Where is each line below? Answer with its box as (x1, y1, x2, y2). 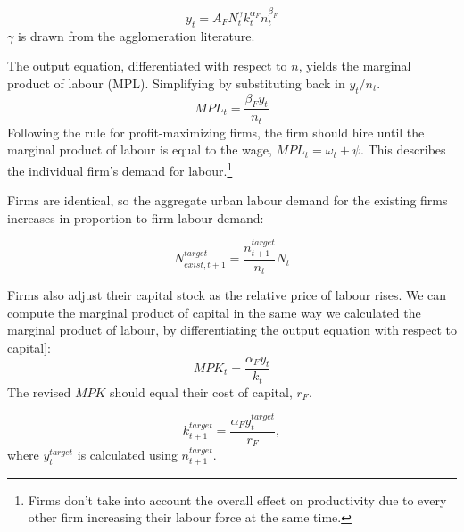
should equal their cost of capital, (110, 382, 293, 401)
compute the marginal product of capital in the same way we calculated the (7, 303, 421, 321)
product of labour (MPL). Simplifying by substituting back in (7, 73, 345, 92)
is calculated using (77, 445, 178, 464)
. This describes (360, 140, 446, 159)
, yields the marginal (298, 56, 411, 75)
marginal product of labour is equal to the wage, (7, 140, 272, 159)
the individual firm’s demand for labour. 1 (7, 159, 233, 179)
